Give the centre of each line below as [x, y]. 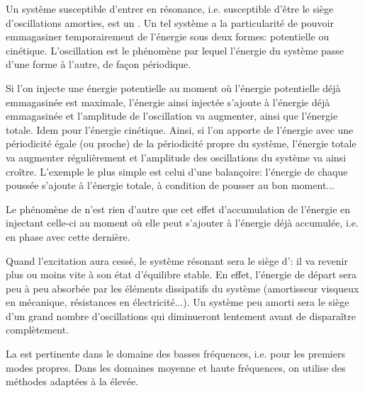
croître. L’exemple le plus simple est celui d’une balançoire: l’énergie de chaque [177, 171]
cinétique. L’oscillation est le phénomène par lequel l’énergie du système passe [175, 50]
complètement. [38, 330]
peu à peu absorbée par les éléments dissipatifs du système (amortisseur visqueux [182, 288]
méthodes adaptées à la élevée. [72, 381]
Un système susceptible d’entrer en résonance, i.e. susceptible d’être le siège [170, 8]
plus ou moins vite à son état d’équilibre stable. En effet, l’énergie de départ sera [181, 274]
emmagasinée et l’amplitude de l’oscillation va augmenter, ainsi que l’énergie [172, 116]
